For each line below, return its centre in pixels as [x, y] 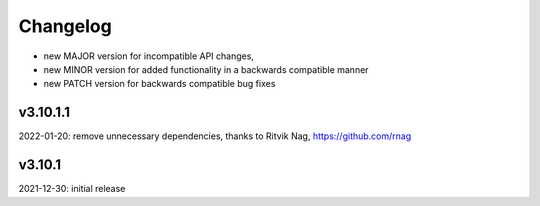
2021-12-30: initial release [72, 189]
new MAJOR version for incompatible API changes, [149, 56]
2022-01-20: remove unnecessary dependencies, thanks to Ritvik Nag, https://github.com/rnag [215, 136]
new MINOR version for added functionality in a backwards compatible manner [206, 69]
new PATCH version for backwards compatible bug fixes [159, 84]
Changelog [65, 26]
